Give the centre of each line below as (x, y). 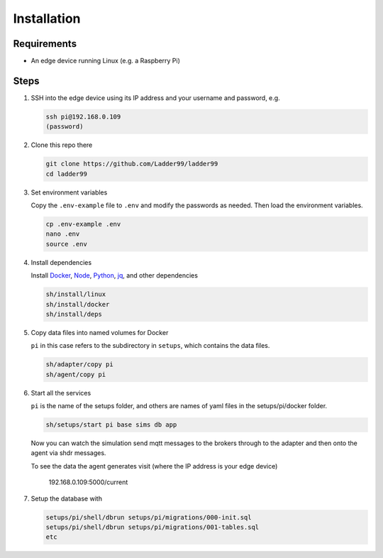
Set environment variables (69, 192)
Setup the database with (67, 498)
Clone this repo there (62, 145)
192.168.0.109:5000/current (88, 482)
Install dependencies (61, 262)
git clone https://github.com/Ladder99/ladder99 (132, 164)
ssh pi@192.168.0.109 (83, 116)
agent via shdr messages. (68, 453)
